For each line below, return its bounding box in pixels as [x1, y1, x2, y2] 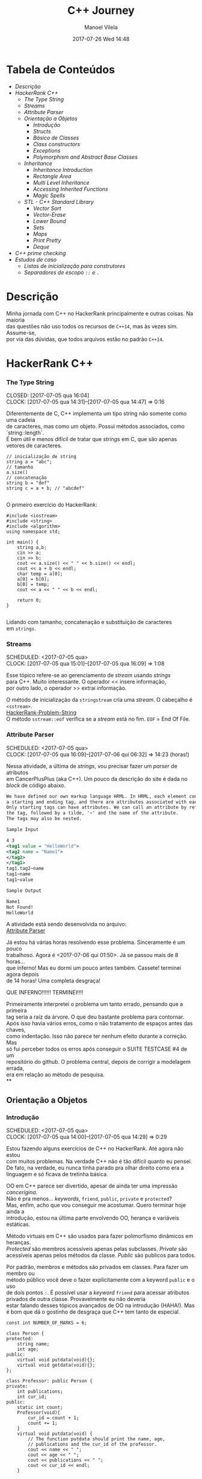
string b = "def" [6, 480, 50, 486]
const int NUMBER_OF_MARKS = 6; [6, 1320, 87, 1326]
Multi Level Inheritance [32, 179, 90, 186]
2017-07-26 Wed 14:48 [72, 35, 130, 42]
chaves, [6, 1026, 26, 1034]
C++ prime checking [14, 249, 66, 256]
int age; [17, 1346, 39, 1352]
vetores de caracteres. [6, 442, 63, 450]
